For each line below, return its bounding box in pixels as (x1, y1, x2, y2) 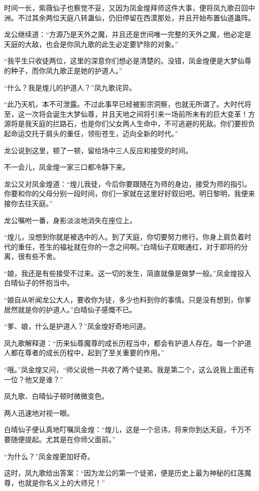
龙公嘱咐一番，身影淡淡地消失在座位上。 (4, 215, 136, 225)
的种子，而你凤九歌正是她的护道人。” (4, 65, 123, 75)
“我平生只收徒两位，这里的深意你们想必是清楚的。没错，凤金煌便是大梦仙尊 (4, 55, 252, 66)
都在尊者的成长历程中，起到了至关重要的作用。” (10, 347, 164, 358)
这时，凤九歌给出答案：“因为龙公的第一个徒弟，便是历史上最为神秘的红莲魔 (4, 468, 252, 478)
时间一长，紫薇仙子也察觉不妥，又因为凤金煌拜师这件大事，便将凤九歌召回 (4, 2, 248, 12)
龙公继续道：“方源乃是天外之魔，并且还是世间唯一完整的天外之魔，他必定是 (4, 29, 252, 39)
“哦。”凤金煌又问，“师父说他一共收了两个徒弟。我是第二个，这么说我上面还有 (4, 364, 255, 375)
